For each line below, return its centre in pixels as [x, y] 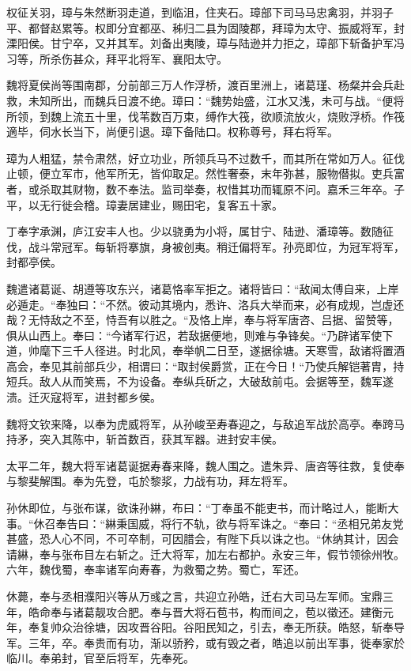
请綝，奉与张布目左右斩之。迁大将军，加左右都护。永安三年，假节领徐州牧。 [205, 554]
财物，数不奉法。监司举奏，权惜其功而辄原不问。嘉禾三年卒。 [233, 188]
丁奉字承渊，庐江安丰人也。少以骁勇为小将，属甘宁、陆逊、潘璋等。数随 [194, 231]
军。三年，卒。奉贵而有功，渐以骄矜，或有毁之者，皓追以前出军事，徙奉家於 [205, 642]
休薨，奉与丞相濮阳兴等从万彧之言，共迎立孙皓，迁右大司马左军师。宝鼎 [194, 596]
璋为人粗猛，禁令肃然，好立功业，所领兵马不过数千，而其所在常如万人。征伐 [205, 158]
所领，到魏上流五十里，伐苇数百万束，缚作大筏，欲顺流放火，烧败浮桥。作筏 [205, 116]
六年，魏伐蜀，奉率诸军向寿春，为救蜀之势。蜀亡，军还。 [156, 569]
